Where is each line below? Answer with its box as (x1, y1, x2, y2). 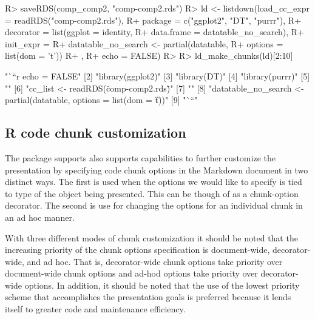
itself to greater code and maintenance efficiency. (5, 303, 186, 315)
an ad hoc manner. (5, 210, 75, 223)
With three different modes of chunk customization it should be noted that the (5, 231, 298, 244)
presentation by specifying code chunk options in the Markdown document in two (5, 163, 308, 176)
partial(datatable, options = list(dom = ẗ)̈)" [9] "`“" (5, 93, 198, 106)
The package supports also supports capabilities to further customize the (5, 151, 276, 164)
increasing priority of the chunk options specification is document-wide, (5, 243, 270, 256)
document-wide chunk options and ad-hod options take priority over (5, 267, 258, 280)
